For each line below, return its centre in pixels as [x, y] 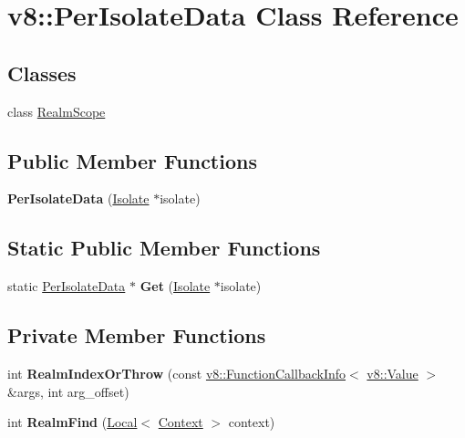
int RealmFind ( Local [72, 422]
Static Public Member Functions [164, 248]
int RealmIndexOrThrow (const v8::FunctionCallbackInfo [177, 373]
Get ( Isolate [175, 286]
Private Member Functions [137, 335]
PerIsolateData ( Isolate [78, 198]
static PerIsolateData [67, 286]
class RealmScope [57, 111]
